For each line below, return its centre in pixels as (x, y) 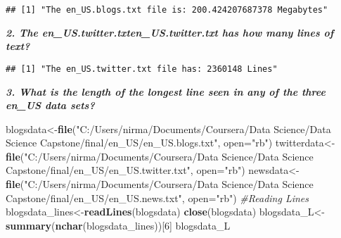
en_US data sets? (50, 105)
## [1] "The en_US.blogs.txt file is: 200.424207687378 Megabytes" (167, 10)
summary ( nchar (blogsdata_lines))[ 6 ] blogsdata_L (118, 225)
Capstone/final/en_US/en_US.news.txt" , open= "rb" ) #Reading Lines (157, 198)
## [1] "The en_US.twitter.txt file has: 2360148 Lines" (142, 69)
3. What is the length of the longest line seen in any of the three (166, 91)
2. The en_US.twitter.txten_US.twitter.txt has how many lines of (170, 32)
